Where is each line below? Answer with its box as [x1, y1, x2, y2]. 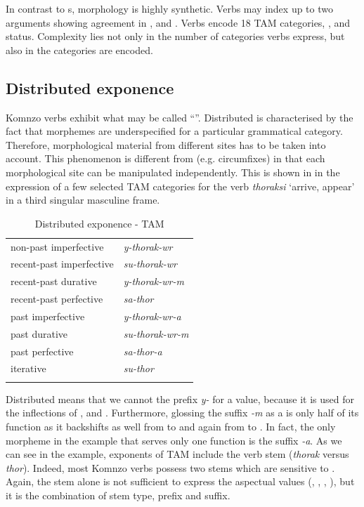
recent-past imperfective [11, 256, 114, 271]
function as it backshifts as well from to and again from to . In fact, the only [6, 419, 336, 434]
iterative [11, 361, 46, 376]
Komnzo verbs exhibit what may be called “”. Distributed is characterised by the [6, 110, 353, 124]
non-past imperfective [11, 239, 104, 253]
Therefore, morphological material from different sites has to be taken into [6, 137, 326, 152]
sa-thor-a [123, 343, 162, 358]
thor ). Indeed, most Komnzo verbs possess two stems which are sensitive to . [6, 460, 335, 475]
